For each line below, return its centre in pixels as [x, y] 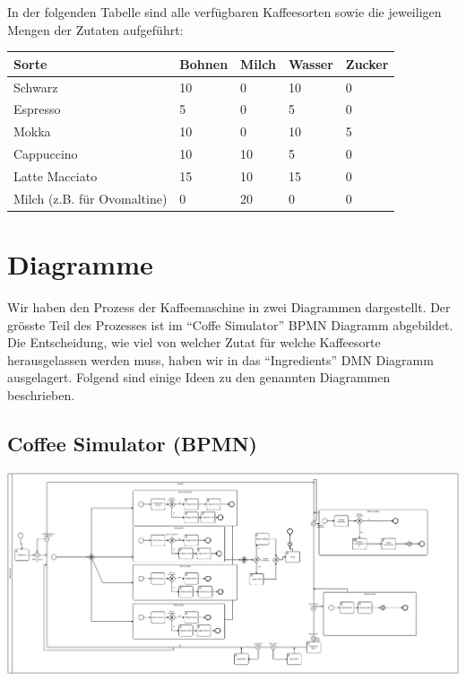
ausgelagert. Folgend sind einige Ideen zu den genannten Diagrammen [199, 377]
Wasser [311, 63]
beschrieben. [41, 394]
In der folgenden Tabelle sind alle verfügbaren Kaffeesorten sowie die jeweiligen [224, 12]
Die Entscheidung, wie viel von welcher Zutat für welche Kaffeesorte [194, 342]
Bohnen [204, 63]
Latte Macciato [56, 175]
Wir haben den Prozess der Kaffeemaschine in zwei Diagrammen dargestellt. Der [229, 306]
